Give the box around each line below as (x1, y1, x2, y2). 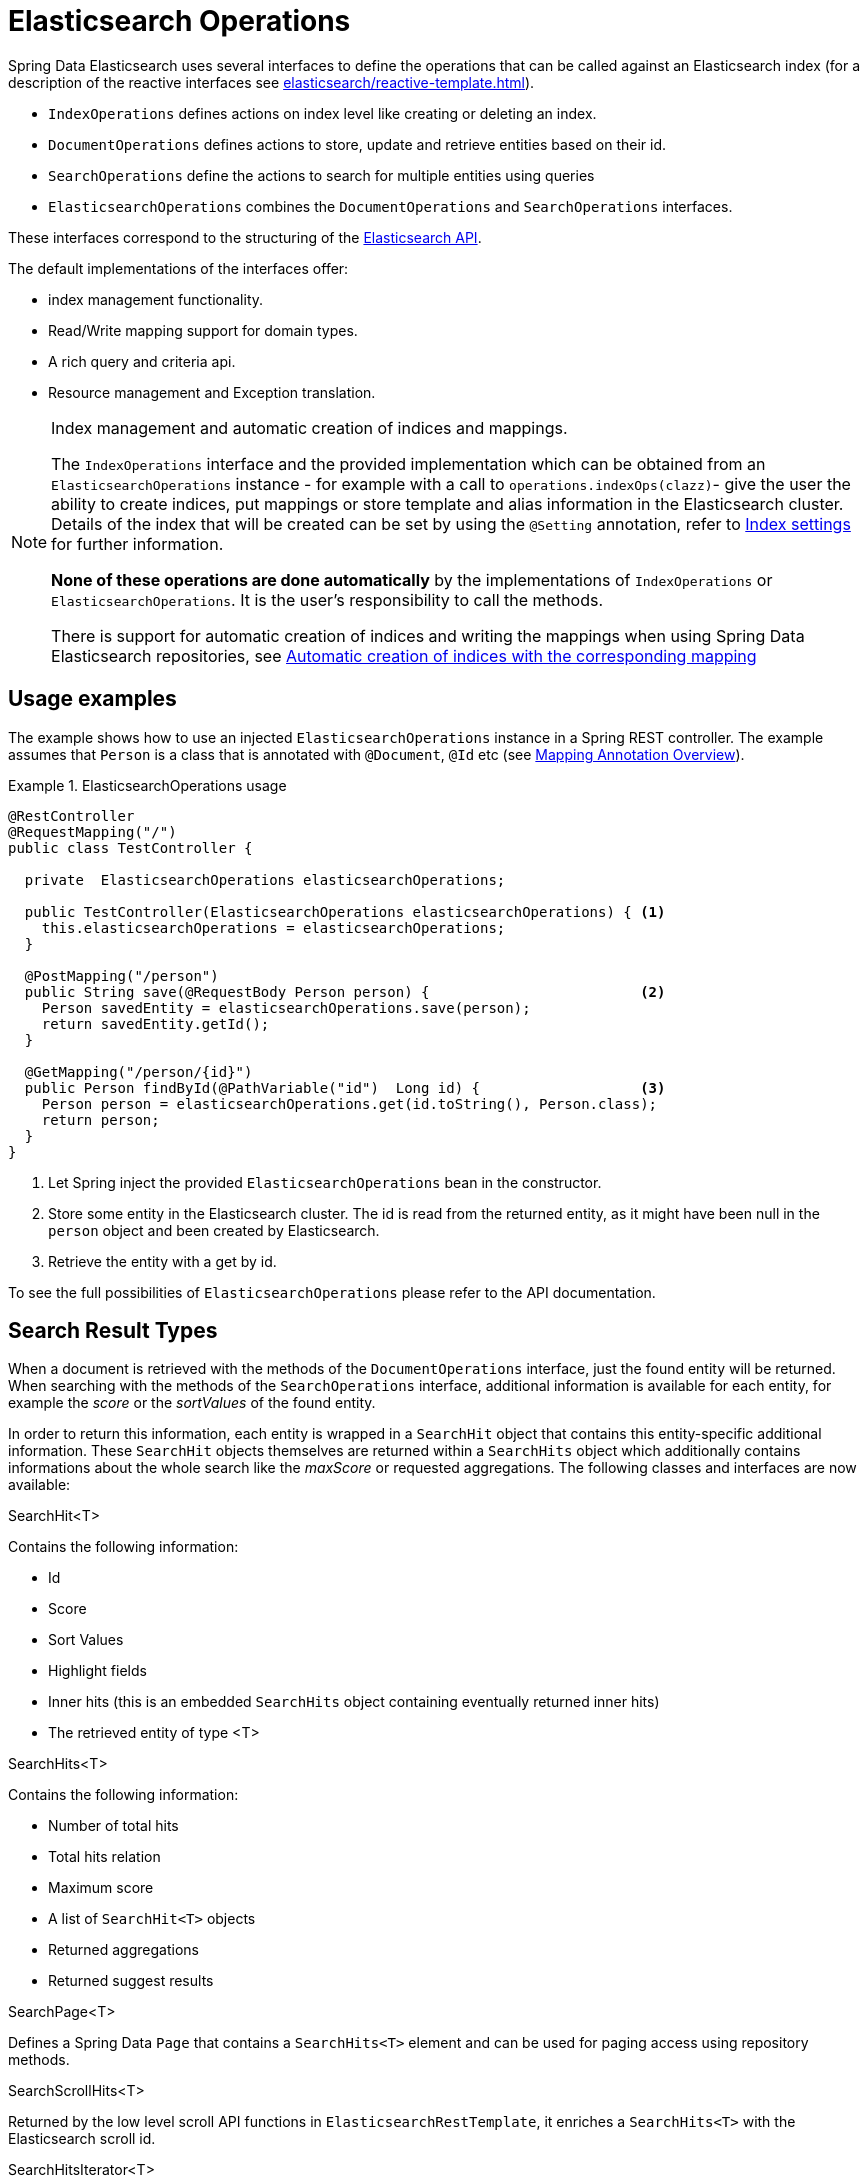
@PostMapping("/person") (24, 967, 219, 984)
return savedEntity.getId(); (41, 1015, 270, 1032)
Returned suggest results (48, 1972, 214, 1990)
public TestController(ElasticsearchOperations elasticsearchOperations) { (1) (24, 903, 666, 920)
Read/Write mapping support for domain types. (48, 321, 358, 339)
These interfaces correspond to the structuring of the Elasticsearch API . (8, 228, 482, 246)
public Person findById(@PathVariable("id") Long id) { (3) (24, 1079, 666, 1096)
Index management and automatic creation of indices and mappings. (51, 417, 568, 438)
